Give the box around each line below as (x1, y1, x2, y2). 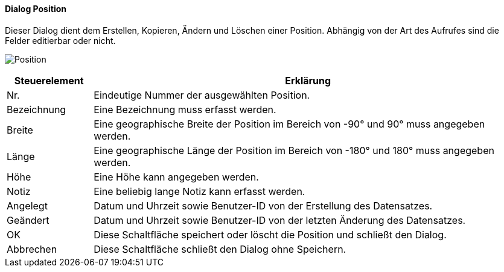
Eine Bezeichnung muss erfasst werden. (94, 103, 276, 116)
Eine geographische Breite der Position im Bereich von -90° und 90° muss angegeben (94, 117, 485, 130)
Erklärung (285, 74, 331, 87)
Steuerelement (14, 74, 84, 87)
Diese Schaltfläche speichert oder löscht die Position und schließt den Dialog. (94, 228, 447, 241)
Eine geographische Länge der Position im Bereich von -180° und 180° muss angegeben (94, 144, 494, 156)
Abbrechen (7, 243, 57, 255)
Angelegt (7, 199, 48, 212)
